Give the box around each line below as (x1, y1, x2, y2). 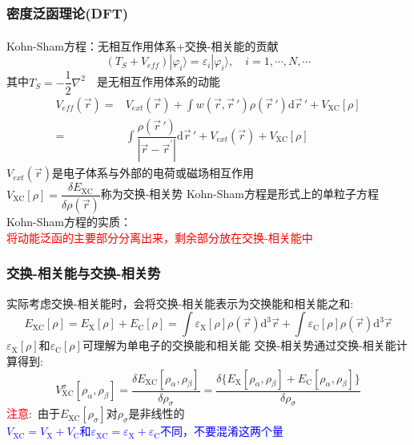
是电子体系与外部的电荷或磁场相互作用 (51, 164, 254, 181)
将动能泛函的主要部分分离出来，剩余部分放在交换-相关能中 (6, 229, 313, 245)
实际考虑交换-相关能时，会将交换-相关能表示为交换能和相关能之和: (6, 294, 354, 311)
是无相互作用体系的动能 (96, 73, 220, 90)
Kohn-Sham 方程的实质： (6, 213, 131, 230)
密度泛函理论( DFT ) (6, 2, 129, 22)
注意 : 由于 (6, 405, 60, 422)
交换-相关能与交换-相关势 (6, 263, 161, 283)
